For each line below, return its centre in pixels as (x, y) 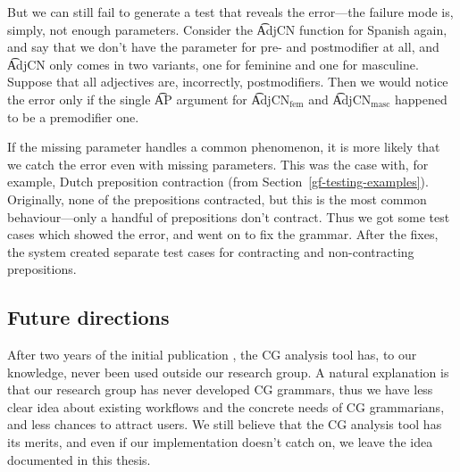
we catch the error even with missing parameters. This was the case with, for (218, 164)
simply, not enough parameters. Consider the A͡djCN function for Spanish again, (227, 29)
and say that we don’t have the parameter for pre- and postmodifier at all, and (223, 47)
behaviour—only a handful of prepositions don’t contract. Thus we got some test (229, 216)
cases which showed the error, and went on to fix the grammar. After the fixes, (223, 234)
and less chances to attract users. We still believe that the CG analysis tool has (225, 424)
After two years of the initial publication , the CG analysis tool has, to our (212, 355)
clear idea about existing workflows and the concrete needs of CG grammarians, (226, 406)
